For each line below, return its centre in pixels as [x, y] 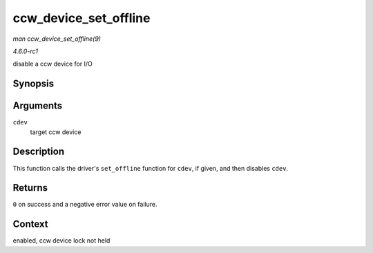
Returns [30, 188]
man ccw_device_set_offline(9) [57, 39]
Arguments [38, 106]
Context [30, 224]
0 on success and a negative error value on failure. [85, 205]
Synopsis [34, 84]
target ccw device [56, 132]
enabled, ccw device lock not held [61, 241]
